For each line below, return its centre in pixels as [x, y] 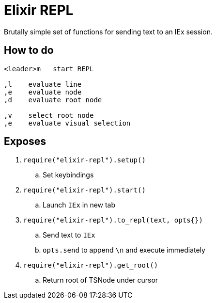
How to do [29, 50]
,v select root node [49, 115]
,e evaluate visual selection [67, 123]
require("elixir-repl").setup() [85, 160]
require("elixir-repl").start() [85, 190]
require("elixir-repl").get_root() [91, 265]
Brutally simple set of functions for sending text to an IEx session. [108, 32]
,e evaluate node [43, 92]
